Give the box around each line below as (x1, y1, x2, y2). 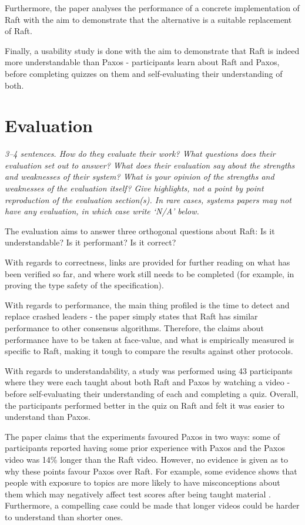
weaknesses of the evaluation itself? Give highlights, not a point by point (5, 182, 264, 194)
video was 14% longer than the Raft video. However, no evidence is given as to (5, 453, 288, 465)
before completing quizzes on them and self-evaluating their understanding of (5, 67, 283, 79)
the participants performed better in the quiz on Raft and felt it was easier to (5, 399, 284, 411)
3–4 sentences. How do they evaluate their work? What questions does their (5, 147, 276, 160)
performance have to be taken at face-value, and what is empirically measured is (5, 333, 294, 345)
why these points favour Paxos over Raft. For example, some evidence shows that (5, 465, 297, 477)
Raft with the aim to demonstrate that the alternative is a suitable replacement (5, 13, 292, 25)
